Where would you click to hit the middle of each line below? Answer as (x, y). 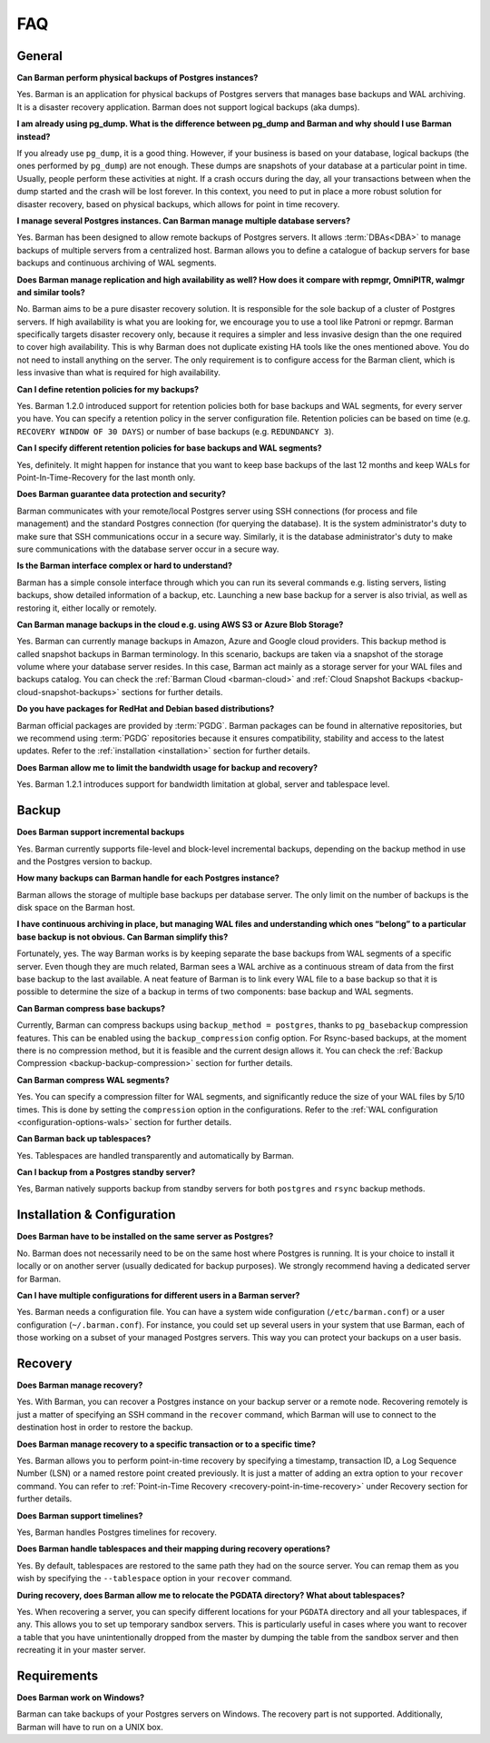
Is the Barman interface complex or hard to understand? (125, 566)
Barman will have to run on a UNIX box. (90, 1727)
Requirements (58, 1675)
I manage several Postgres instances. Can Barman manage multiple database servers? (184, 220)
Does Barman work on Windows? (81, 1697)
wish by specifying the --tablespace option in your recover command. (154, 1579)
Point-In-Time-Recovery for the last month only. (106, 478)
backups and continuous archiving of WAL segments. (117, 263)
